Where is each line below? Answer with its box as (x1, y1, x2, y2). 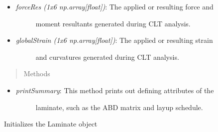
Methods (23, 68, 50, 79)
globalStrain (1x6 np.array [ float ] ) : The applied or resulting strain (15, 35, 213, 45)
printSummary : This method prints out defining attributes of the (15, 85, 214, 95)
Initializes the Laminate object (4, 119, 98, 129)
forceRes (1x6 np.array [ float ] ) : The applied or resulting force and (15, 1, 214, 11)
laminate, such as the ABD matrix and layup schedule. (35, 102, 203, 112)
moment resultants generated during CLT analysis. (35, 18, 191, 28)
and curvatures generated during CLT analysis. (35, 51, 179, 62)
